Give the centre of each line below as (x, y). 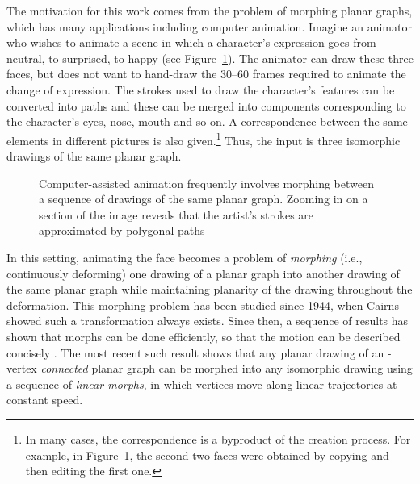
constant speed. (45, 400)
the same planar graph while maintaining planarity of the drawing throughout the (210, 289)
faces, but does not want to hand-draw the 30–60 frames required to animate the (206, 74)
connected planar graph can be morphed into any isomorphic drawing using (227, 368)
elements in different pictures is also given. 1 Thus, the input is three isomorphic (204, 139)
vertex (22, 368)
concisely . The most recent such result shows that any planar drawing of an (195, 352)
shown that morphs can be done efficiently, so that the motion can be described (204, 336)
